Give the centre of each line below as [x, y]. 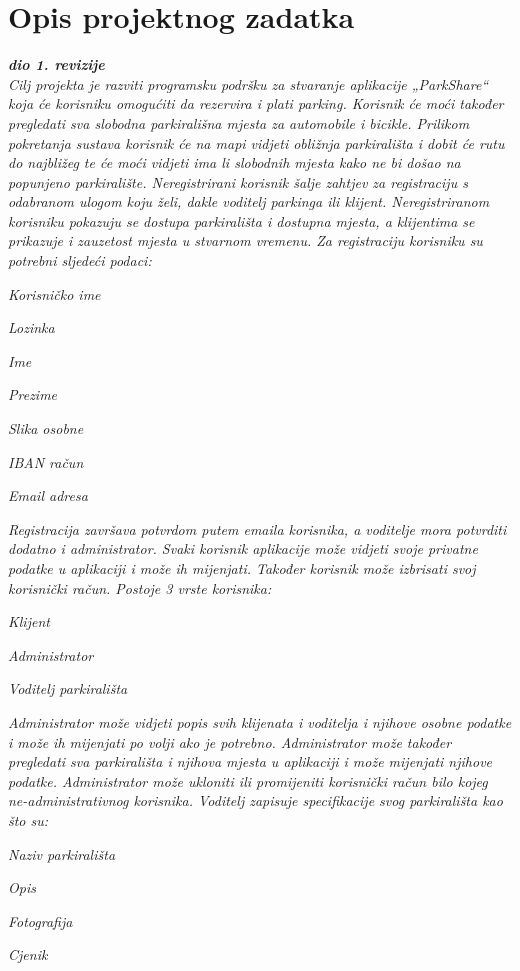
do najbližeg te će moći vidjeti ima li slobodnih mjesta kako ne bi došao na [234, 162]
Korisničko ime [54, 293]
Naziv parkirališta [62, 853]
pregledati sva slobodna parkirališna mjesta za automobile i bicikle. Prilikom [239, 122]
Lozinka [31, 327]
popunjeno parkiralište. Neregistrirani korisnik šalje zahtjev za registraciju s [238, 181]
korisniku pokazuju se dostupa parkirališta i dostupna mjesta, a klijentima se [241, 220]
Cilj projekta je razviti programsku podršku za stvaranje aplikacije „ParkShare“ [248, 83]
